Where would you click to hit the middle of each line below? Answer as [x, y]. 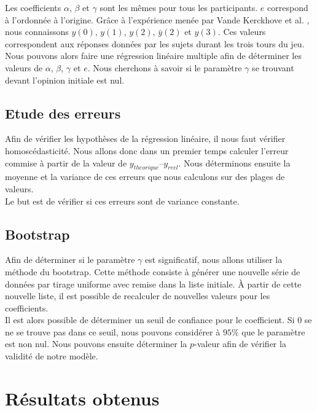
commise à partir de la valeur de [66, 162]
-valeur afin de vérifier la [240, 344]
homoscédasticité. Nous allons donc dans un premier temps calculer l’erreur [147, 150]
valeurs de [24, 67]
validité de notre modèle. [52, 356]
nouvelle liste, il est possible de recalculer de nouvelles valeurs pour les [138, 296]
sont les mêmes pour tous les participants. [179, 7]
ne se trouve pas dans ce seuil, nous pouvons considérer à [113, 331]
